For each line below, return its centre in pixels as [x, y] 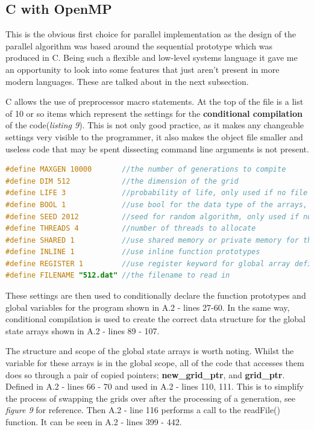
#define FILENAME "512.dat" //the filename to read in [118, 276]
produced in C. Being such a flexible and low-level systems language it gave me [152, 58]
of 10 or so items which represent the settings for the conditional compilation [154, 113]
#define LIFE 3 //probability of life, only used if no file [157, 193]
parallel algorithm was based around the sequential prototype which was [139, 45]
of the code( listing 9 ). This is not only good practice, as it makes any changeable [155, 125]
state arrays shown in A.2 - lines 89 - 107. [83, 330]
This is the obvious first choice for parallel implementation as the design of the [151, 34]
